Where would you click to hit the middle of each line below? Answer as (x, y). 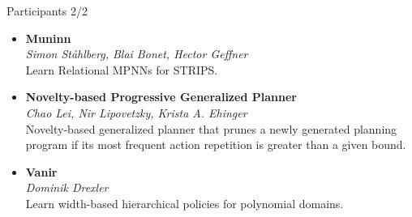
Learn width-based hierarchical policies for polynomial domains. (185, 203)
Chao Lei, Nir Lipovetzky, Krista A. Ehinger (136, 112)
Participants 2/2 (47, 11)
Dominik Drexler (67, 187)
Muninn (48, 38)
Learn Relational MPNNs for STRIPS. (122, 69)
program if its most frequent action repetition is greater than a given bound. (216, 145)
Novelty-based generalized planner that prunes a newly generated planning (211, 128)
